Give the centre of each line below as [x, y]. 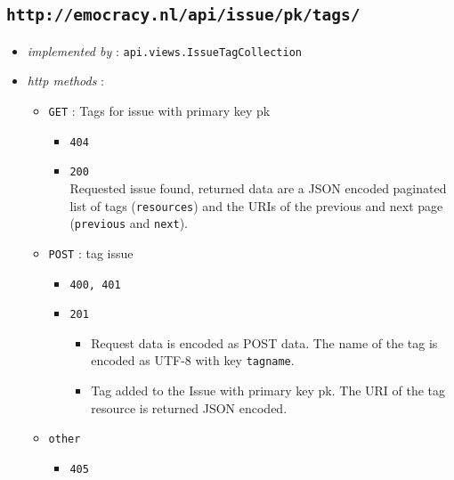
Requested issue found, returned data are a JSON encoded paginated [258, 188]
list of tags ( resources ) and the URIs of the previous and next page [256, 205]
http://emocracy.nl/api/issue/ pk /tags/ [183, 15]
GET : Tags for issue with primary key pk [159, 111]
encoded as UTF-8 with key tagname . [193, 360]
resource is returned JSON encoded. [189, 407]
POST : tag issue [91, 252]
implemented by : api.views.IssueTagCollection [164, 50]
